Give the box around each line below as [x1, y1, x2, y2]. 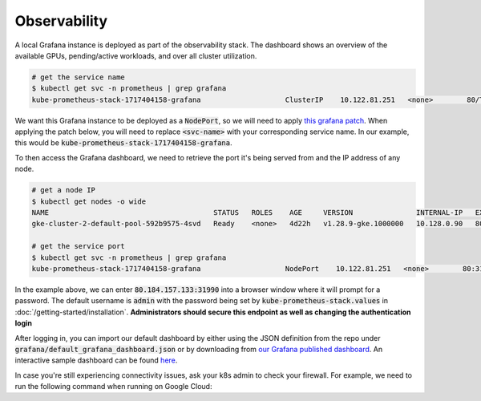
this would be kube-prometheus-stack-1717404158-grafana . [14, 138, 232, 148]
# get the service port [31, 241, 126, 251]
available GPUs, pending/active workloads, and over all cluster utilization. [14, 51, 257, 60]
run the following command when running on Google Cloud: [14, 382, 212, 391]
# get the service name [31, 72, 126, 82]
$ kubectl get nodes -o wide [31, 196, 147, 206]
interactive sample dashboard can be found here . [14, 355, 178, 365]
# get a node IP [31, 185, 96, 195]
